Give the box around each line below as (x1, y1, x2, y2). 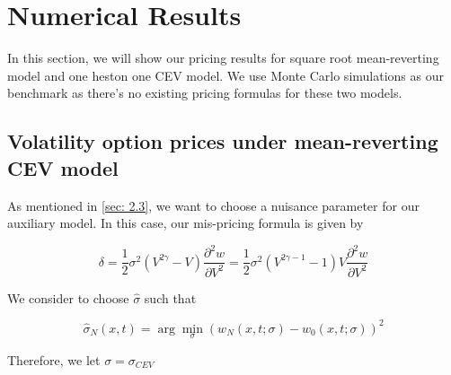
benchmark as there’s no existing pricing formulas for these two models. (7, 83, 402, 102)
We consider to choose (7, 288, 129, 307)
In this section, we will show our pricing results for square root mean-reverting (7, 48, 439, 67)
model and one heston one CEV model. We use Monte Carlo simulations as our (7, 65, 444, 84)
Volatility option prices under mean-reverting (7, 127, 438, 155)
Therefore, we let (7, 350, 101, 369)
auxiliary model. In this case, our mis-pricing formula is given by (7, 214, 364, 232)
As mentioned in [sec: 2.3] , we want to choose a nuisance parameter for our (7, 196, 420, 214)
